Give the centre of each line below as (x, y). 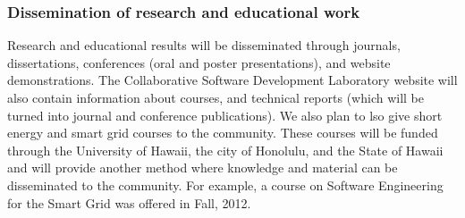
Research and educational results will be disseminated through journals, (204, 45)
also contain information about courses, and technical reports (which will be (216, 97)
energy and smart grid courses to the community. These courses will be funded (223, 133)
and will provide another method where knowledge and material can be (203, 168)
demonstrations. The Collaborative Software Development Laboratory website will (232, 80)
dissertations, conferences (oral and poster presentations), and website (199, 62)
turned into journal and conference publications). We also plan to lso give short (225, 115)
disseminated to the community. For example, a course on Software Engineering (225, 184)
